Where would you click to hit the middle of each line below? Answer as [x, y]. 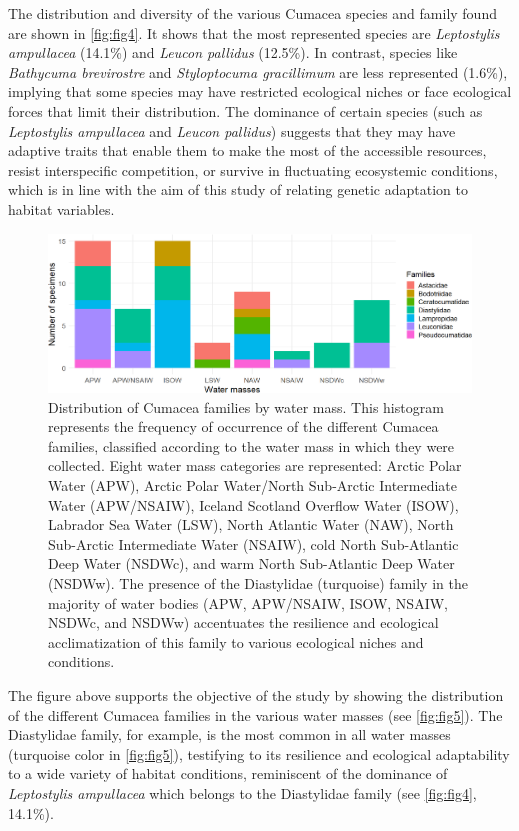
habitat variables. [61, 208]
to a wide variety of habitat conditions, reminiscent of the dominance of [228, 773]
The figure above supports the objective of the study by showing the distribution [256, 695]
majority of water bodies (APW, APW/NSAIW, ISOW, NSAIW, [248, 602]
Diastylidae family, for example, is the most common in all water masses [229, 734]
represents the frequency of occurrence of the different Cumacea [243, 426]
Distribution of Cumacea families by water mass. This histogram [246, 406]
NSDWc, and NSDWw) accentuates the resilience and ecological [243, 622]
